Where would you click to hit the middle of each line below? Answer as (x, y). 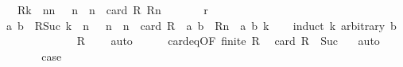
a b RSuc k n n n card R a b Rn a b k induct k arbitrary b (201, 25)
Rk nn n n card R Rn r (112, 9)
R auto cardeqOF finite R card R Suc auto (228, 41)
